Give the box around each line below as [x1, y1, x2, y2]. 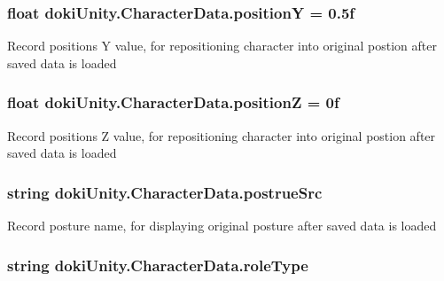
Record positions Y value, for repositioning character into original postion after [7, 36, 437, 55]
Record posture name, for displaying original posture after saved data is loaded [7, 216, 437, 235]
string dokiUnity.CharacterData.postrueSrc [7, 181, 323, 203]
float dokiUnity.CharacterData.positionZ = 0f [7, 91, 339, 113]
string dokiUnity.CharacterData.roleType [7, 254, 308, 276]
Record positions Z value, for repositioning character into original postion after [7, 126, 436, 144]
